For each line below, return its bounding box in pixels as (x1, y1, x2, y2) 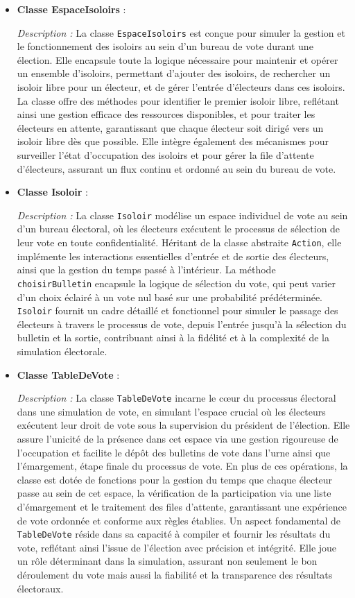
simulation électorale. (17, 343, 107, 358)
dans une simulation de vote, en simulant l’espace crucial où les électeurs (17, 404, 326, 418)
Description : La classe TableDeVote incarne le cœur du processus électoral (17, 391, 336, 405)
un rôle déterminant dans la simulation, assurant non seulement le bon (17, 554, 318, 568)
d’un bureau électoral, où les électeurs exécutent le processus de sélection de (17, 221, 340, 236)
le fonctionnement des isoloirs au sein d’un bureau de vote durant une (17, 39, 313, 53)
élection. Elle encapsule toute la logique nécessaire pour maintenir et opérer (17, 52, 338, 67)
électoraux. (17, 581, 64, 595)
